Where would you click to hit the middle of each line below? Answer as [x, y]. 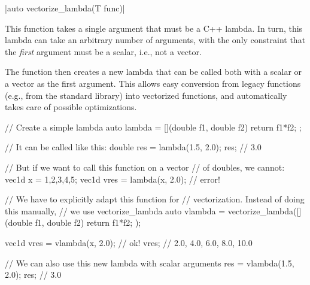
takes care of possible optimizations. [71, 107]
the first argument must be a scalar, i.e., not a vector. [103, 51]
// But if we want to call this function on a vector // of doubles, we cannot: [145, 167]
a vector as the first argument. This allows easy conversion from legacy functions [153, 83]
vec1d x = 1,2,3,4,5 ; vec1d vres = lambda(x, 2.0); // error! [113, 179]
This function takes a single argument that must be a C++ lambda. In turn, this [154, 28]
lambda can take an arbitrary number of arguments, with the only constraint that [155, 40]
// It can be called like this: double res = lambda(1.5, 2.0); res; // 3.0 [133, 147]
